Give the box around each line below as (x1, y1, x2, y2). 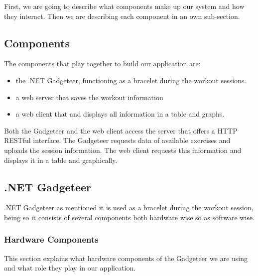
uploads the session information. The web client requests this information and (4, 144, 242, 155)
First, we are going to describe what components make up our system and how (4, 1, 245, 11)
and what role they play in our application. (4, 263, 136, 273)
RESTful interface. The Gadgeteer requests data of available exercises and (4, 135, 231, 145)
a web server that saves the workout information (15, 92, 163, 102)
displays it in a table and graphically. (4, 154, 118, 165)
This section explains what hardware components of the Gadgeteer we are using (4, 253, 248, 263)
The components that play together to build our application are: (4, 58, 201, 69)
